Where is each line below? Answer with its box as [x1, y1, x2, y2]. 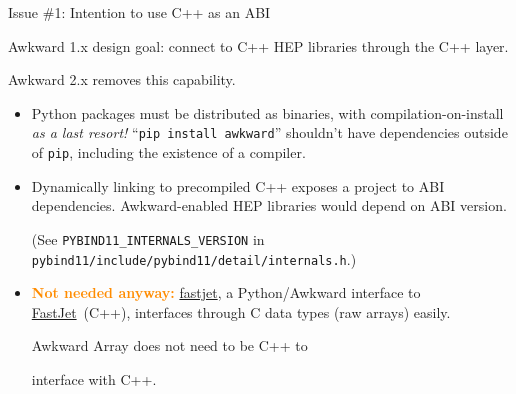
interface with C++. [31, 368, 157, 389]
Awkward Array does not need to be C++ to [31, 335, 308, 356]
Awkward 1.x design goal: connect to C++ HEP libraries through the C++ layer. [8, 35, 509, 56]
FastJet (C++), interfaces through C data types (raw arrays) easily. [31, 301, 451, 322]
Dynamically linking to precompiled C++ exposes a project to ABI [31, 175, 445, 196]
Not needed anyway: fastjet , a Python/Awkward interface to [31, 282, 421, 303]
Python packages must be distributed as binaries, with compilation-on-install [31, 102, 504, 123]
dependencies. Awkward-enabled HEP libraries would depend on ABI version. [31, 195, 507, 216]
